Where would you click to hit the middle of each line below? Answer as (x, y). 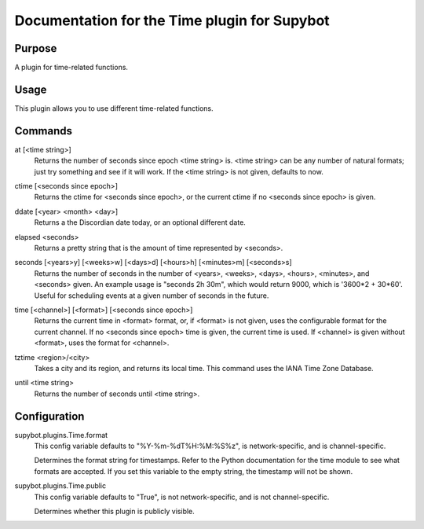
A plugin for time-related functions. (71, 68)
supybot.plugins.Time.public (60, 486)
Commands (44, 131)
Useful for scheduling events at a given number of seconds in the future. (152, 296)
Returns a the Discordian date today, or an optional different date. (140, 222)
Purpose (36, 48)
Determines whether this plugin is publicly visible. (115, 511)
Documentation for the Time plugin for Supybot (172, 20)
